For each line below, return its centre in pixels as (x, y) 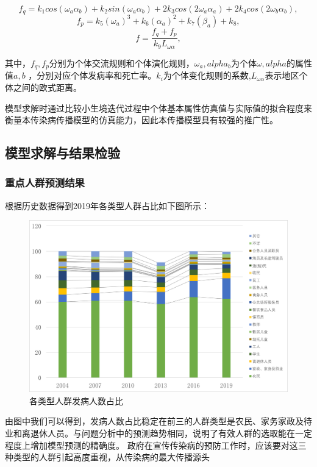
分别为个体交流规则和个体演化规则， (122, 62)
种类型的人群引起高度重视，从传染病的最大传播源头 (107, 457)
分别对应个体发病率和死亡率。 (97, 75)
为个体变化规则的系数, (207, 75)
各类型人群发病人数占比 (76, 400)
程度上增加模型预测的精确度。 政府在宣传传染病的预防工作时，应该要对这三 (156, 445)
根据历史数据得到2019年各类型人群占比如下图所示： (107, 205)
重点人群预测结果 (45, 183)
